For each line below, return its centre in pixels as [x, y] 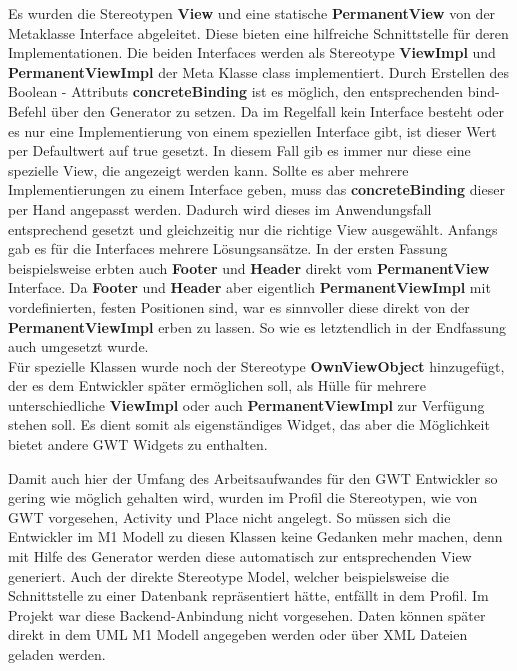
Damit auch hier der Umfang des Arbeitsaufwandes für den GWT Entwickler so [253, 477]
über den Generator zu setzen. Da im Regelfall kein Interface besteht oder [277, 110]
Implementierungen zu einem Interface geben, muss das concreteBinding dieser [256, 189]
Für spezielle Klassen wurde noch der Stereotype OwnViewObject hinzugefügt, [256, 365]
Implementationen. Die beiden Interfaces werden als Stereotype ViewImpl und [252, 52]
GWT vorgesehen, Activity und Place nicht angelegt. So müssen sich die [229, 516]
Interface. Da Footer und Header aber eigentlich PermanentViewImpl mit [249, 287]
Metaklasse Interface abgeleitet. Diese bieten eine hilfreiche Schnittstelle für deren [258, 32]
